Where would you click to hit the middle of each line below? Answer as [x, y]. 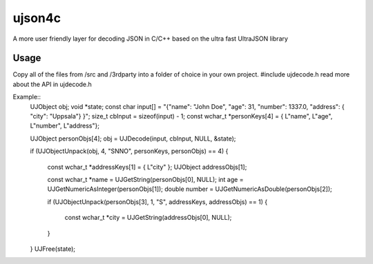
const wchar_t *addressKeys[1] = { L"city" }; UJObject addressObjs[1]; [147, 167]
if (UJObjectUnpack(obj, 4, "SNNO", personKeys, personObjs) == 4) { [129, 151]
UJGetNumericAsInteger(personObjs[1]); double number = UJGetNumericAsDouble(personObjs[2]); [190, 189]
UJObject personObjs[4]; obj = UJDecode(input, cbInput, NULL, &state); [133, 139]
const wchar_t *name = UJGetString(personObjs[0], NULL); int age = [145, 179]
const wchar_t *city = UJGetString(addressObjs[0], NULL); [148, 218]
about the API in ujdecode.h [52, 84]
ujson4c [37, 18]
